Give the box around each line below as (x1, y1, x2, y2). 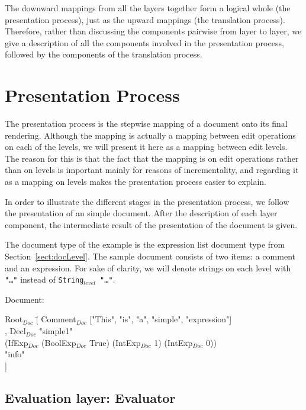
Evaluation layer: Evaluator (5, 388, 176, 406)
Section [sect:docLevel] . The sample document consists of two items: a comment (5, 250, 295, 262)
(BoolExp (41, 336, 76, 348)
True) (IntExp (89, 336, 141, 348)
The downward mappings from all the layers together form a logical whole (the (5, 2, 291, 14)
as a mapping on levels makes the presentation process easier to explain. (5, 175, 266, 188)
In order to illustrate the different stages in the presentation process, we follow (5, 195, 289, 207)
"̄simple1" (39, 325, 73, 337)
